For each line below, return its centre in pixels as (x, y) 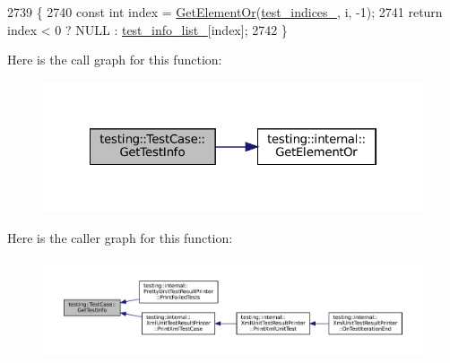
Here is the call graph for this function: (115, 60)
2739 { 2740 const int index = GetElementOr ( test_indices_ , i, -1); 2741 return (225, 12)
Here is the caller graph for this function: (120, 237)
